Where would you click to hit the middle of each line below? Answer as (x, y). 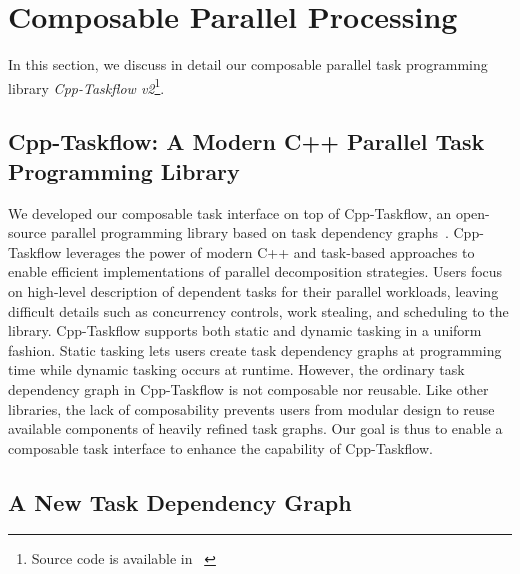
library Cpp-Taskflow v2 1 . (86, 86)
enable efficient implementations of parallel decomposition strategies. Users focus (255, 271)
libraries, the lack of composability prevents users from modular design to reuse (251, 408)
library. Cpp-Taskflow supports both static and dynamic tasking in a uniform (245, 330)
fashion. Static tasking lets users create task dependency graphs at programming (255, 349)
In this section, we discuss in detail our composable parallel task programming (248, 64)
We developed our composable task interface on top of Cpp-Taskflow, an (230, 212)
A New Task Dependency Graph (180, 501)
